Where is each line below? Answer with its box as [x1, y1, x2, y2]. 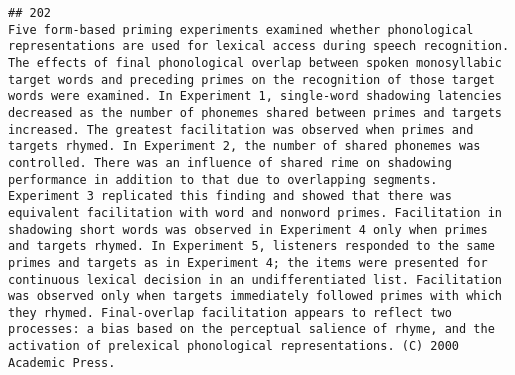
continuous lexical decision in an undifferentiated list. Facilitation [8, 272, 502, 287]
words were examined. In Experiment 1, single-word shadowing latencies [8, 89, 502, 104]
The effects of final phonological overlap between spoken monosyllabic [8, 55, 502, 70]
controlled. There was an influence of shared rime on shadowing [8, 155, 452, 170]
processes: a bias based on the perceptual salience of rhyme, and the [8, 322, 495, 337]
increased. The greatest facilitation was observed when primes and [8, 122, 474, 137]
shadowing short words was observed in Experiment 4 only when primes [8, 222, 488, 237]
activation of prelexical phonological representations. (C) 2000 [8, 339, 460, 354]
